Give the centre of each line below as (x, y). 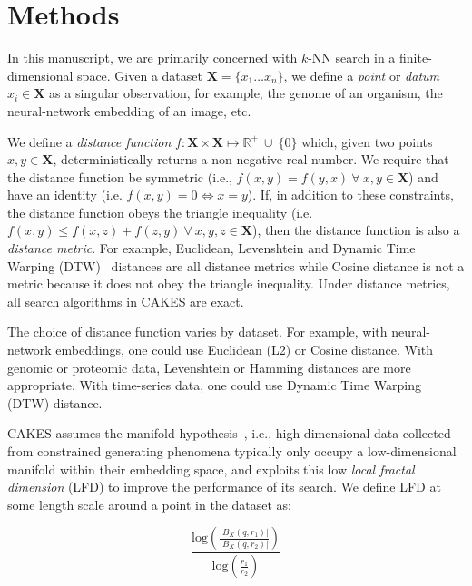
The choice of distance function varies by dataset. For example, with (197, 332)
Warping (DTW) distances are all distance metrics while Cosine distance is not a (236, 265)
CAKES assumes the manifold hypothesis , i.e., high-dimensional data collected (229, 433)
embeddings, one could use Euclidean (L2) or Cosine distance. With (244, 350)
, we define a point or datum (362, 75)
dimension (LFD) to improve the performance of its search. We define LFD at (224, 487)
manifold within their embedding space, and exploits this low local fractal (211, 469)
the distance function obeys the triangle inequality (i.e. (160, 212)
